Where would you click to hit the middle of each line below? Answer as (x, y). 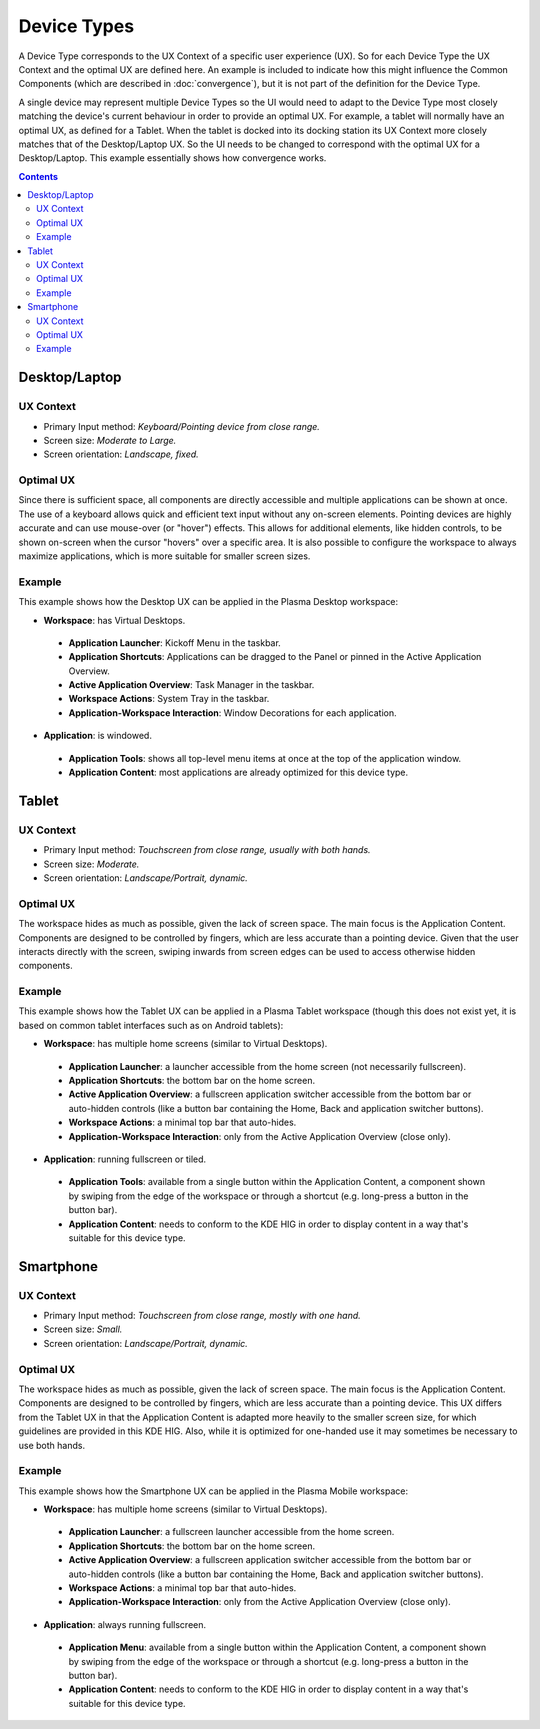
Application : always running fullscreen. (125, 1624)
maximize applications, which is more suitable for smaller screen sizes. (164, 556)
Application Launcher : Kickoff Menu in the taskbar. (175, 642)
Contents (38, 176)
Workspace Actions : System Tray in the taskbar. (169, 699)
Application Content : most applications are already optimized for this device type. (238, 772)
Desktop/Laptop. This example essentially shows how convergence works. (172, 158)
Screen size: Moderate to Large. (110, 440)
